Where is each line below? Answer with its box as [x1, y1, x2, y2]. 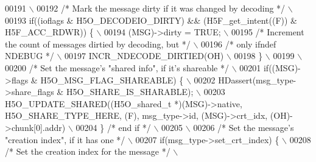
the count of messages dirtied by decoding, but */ [5, 37, 191, 50]
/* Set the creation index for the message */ [5, 145, 170, 158]
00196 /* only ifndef [201, 37, 276, 50]
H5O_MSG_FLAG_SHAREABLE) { [40, 73, 184, 86]
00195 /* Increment [231, 26, 304, 38]
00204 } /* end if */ [75, 121, 151, 133]
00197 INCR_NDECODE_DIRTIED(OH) [65, 49, 224, 62]
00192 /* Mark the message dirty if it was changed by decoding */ [37, 2, 286, 14]
